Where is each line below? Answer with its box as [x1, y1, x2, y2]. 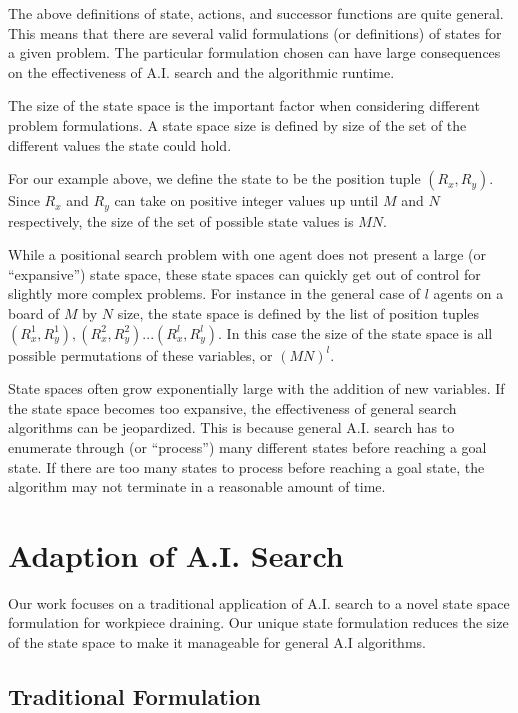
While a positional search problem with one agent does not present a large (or [8, 244, 487, 265]
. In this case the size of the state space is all [218, 322, 493, 343]
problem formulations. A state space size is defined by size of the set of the [8, 114, 467, 135]
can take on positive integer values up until [114, 190, 379, 211]
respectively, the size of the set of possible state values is [8, 210, 354, 231]
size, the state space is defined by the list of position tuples [117, 302, 480, 323]
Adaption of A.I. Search [8, 534, 344, 575]
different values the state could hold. [8, 134, 232, 155]
